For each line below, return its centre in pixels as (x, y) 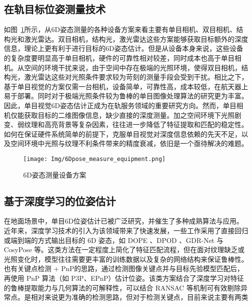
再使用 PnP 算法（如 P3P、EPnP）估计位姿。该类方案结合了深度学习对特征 (124, 278)
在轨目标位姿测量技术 (55, 9)
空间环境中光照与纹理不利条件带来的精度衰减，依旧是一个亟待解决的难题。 (129, 143)
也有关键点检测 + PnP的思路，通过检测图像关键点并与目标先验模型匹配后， (124, 268)
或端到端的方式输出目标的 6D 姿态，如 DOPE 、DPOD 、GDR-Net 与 (114, 240)
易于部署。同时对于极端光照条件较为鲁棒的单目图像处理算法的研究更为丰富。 (126, 96)
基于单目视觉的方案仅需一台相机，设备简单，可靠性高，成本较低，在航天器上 (126, 86)
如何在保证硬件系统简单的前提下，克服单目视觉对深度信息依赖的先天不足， (123, 134)
